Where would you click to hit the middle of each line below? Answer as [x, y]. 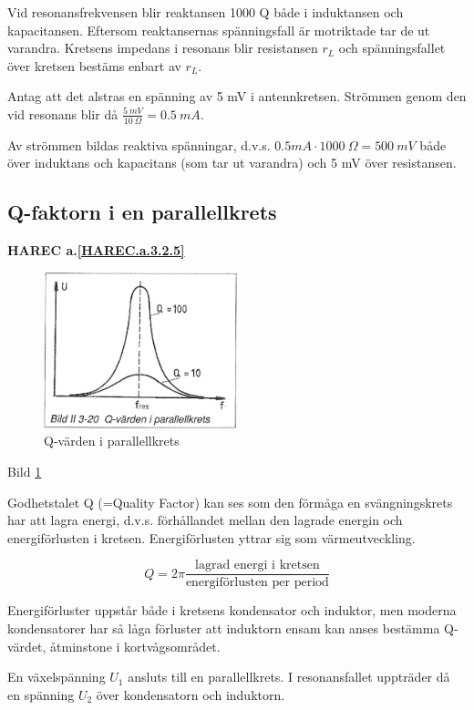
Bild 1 [25, 471]
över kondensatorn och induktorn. [191, 694]
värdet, [27, 646]
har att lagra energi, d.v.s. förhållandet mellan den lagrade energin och [205, 520]
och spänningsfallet [392, 48]
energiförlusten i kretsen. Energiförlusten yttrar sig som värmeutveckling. [211, 537]
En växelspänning [57, 677]
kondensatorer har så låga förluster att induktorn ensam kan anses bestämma [224, 628]
